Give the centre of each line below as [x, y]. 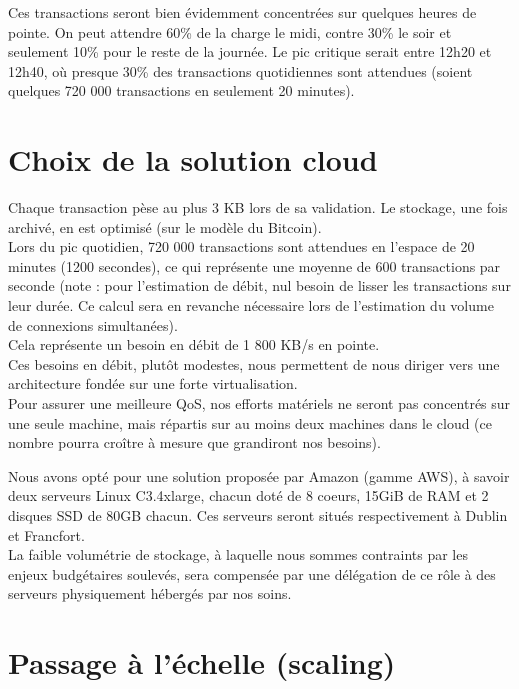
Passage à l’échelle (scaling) [202, 662]
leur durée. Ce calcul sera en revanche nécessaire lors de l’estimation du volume [251, 305]
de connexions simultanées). [93, 324]
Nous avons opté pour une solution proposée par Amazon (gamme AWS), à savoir [259, 475]
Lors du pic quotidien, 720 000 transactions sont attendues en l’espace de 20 [241, 246]
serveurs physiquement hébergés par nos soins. [150, 593]
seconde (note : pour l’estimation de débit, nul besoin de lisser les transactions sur [259, 285]
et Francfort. [46, 534]
